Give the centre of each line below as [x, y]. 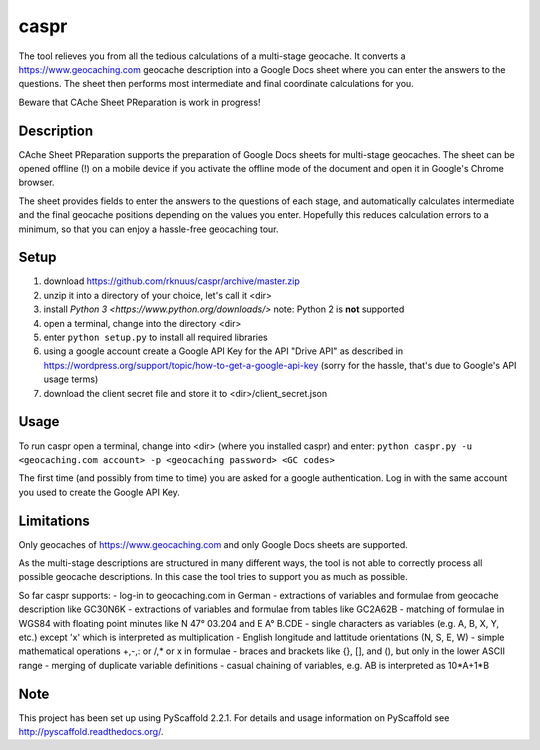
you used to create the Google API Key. [99, 492]
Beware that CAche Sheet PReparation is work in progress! [139, 102]
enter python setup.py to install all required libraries [156, 337]
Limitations [54, 520]
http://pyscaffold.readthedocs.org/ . [91, 732]
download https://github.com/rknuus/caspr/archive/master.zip [171, 281]
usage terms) [71, 379]
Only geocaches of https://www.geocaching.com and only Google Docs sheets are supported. [213, 544]
